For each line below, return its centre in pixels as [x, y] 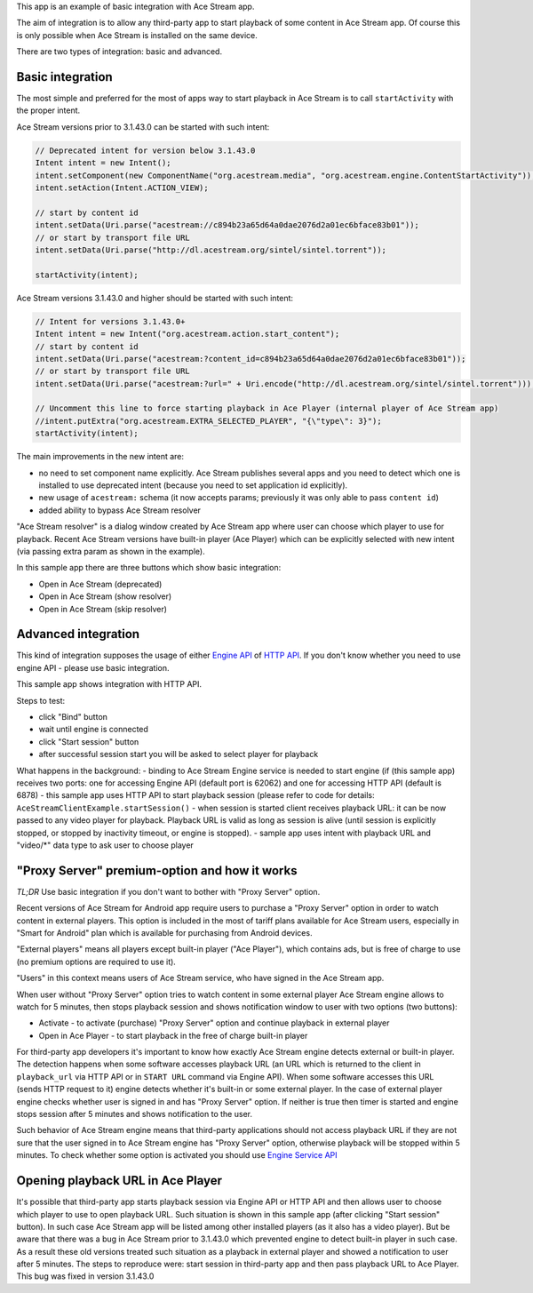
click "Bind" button [73, 716]
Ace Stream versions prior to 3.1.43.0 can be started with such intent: [143, 127]
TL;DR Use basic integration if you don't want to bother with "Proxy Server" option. [168, 891]
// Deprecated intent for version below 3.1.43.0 [145, 150]
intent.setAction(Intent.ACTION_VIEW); [122, 188]
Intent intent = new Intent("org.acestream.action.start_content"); [187, 334]
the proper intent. [48, 110]
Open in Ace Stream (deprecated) [100, 584]
